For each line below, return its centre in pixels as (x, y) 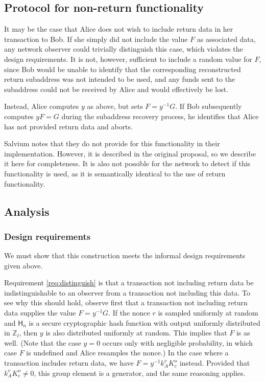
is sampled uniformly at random (208, 313)
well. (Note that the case (43, 342)
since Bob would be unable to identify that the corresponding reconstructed (123, 69)
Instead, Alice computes (42, 106)
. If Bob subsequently (209, 106)
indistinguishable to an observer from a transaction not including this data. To (127, 292)
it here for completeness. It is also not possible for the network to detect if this (127, 163)
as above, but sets (115, 106)
